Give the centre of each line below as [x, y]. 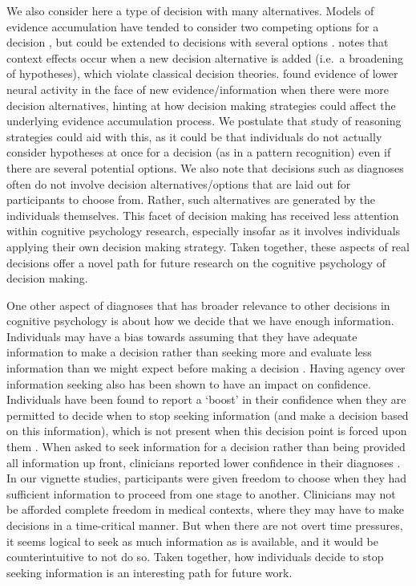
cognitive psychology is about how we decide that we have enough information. [200, 321]
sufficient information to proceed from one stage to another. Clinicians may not [201, 493]
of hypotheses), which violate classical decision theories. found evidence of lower [202, 73]
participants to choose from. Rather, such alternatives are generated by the [191, 199]
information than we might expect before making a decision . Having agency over [206, 368]
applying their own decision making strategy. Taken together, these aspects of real [208, 246]
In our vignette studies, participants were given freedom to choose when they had [206, 478]
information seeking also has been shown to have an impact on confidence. [189, 383]
